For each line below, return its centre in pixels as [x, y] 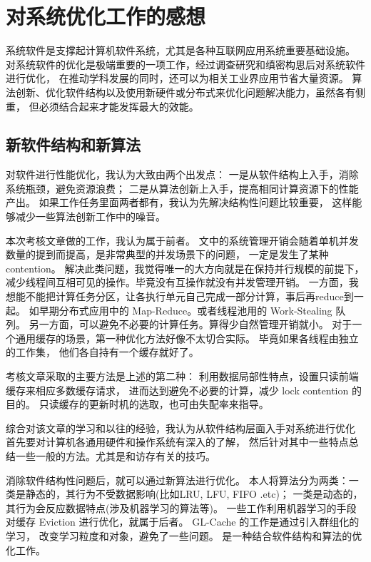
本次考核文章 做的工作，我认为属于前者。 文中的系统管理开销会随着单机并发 [182, 240]
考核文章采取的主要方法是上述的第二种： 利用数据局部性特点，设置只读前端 [182, 376]
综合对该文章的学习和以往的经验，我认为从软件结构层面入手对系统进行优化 [181, 428]
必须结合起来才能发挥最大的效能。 [119, 106]
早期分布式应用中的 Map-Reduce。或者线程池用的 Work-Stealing [185, 310]
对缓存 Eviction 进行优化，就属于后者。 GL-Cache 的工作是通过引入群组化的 [183, 522]
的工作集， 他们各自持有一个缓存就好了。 [102, 352]
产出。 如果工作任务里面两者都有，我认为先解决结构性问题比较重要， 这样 [179, 202]
